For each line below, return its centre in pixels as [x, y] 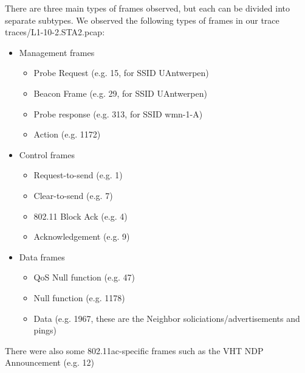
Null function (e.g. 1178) [79, 297]
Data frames [42, 256]
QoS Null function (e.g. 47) [84, 277]
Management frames [57, 52]
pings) [45, 330]
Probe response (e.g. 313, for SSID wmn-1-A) [118, 113]
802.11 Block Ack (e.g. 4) [81, 216]
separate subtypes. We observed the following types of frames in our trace [142, 20]
